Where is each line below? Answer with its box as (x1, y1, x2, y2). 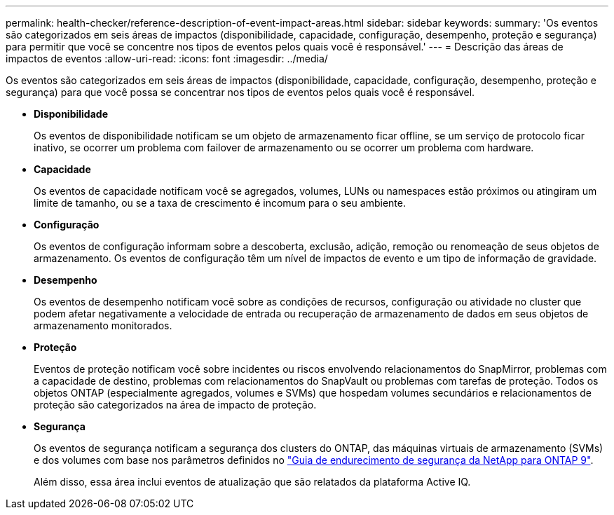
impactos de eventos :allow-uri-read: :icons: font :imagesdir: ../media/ (6, 53, 328, 64)
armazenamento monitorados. (34, 320, 172, 331)
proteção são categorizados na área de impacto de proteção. (34, 399, 317, 411)
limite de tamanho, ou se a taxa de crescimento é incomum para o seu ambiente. (34, 197, 406, 209)
